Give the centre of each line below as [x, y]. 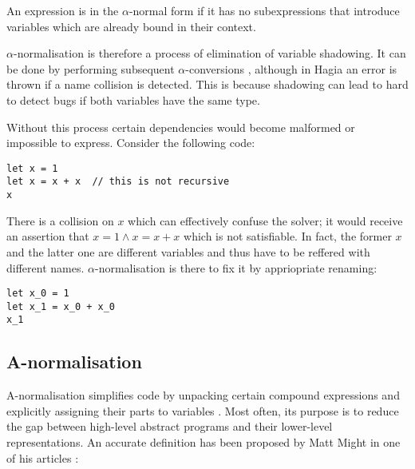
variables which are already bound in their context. [131, 26]
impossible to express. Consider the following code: [131, 143]
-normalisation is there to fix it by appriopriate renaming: [236, 267]
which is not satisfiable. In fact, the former [288, 236]
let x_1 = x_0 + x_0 [61, 306]
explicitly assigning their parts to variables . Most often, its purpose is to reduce [203, 410]
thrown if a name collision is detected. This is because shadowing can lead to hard [207, 84]
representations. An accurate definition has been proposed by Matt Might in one [204, 442]
